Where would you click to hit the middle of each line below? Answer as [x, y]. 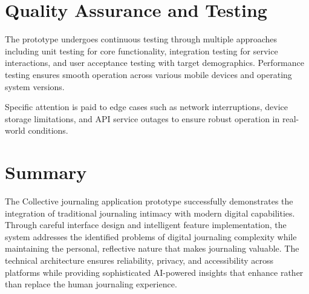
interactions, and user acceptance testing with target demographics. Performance [154, 63]
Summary [46, 172]
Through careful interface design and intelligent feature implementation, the [146, 225]
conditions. [48, 130]
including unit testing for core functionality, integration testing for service [141, 51]
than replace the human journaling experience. [91, 284]
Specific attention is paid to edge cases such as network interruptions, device [146, 107]
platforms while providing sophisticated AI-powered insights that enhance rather [154, 272]
